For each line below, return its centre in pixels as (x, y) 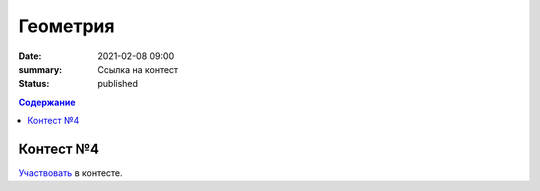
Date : (30, 56)
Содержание (47, 102)
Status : (34, 84)
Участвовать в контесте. (71, 173)
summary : (40, 69)
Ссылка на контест (138, 69)
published (118, 84)
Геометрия (66, 26)
